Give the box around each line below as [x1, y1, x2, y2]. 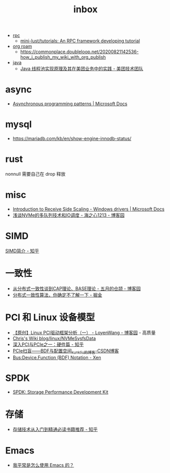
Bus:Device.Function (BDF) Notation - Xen [12, 354, 101, 361]
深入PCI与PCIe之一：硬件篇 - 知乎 [12, 341, 84, 347]
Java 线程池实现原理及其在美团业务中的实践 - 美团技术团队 [20, 65, 144, 72]
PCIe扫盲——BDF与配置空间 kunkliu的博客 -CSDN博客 [12, 347, 119, 355]
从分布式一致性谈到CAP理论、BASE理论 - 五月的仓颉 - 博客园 [12, 285, 141, 292]
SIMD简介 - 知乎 [5, 248, 39, 254]
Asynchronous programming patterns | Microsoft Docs [12, 101, 128, 107]
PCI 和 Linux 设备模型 [5, 312, 95, 323]
